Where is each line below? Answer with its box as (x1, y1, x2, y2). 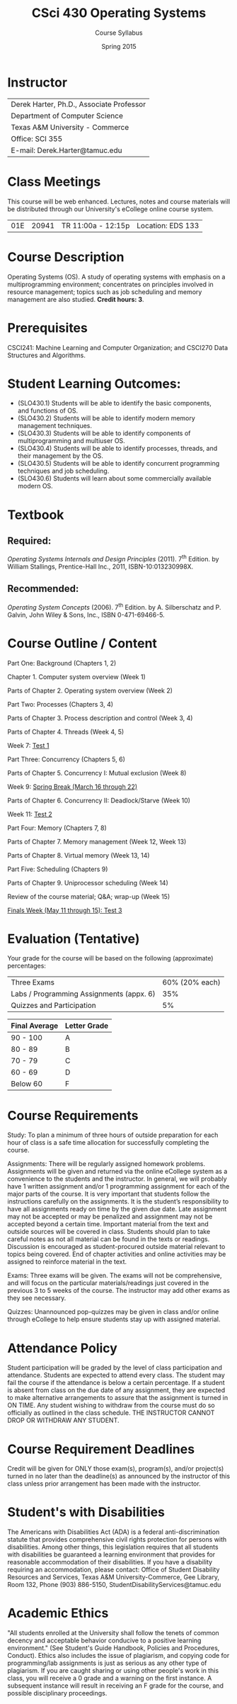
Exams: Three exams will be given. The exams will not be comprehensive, (7, 1271, 222, 1280)
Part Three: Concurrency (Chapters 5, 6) (7, 755, 126, 763)
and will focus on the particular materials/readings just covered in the (7, 1279, 209, 1287)
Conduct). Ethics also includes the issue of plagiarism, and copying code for (7, 1652, 230, 1660)
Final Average (11, 1021, 59, 1031)
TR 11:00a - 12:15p (61, 220, 130, 230)
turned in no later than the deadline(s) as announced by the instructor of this (7, 1472, 231, 1481)
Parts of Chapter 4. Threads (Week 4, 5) (7, 727, 125, 736)
